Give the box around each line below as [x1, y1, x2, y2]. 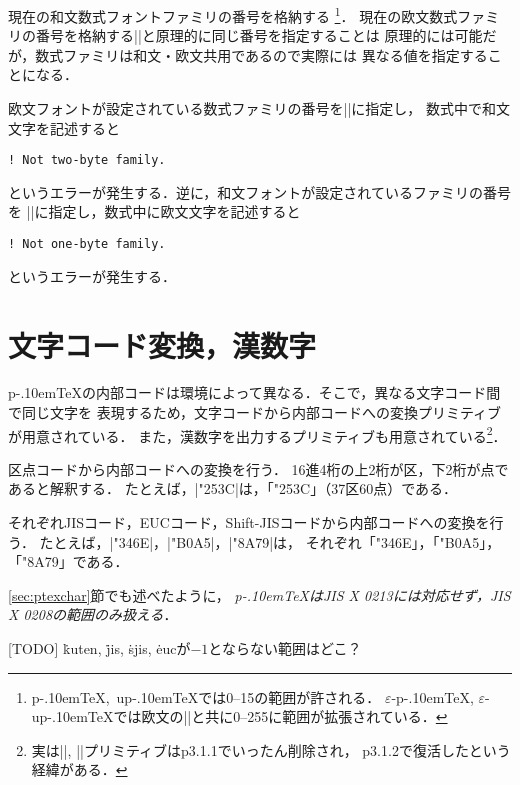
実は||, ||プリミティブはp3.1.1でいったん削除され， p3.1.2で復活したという [31, 739, 511, 760]
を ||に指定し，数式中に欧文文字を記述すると [8, 201, 301, 222]
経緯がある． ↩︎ [31, 759, 128, 780]
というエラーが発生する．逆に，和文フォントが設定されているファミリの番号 [8, 181, 511, 202]
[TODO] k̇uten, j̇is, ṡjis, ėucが [8, 638, 191, 659]
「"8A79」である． [8, 551, 129, 572]
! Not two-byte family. [8, 153, 166, 168]
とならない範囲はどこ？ [208, 638, 362, 659]
